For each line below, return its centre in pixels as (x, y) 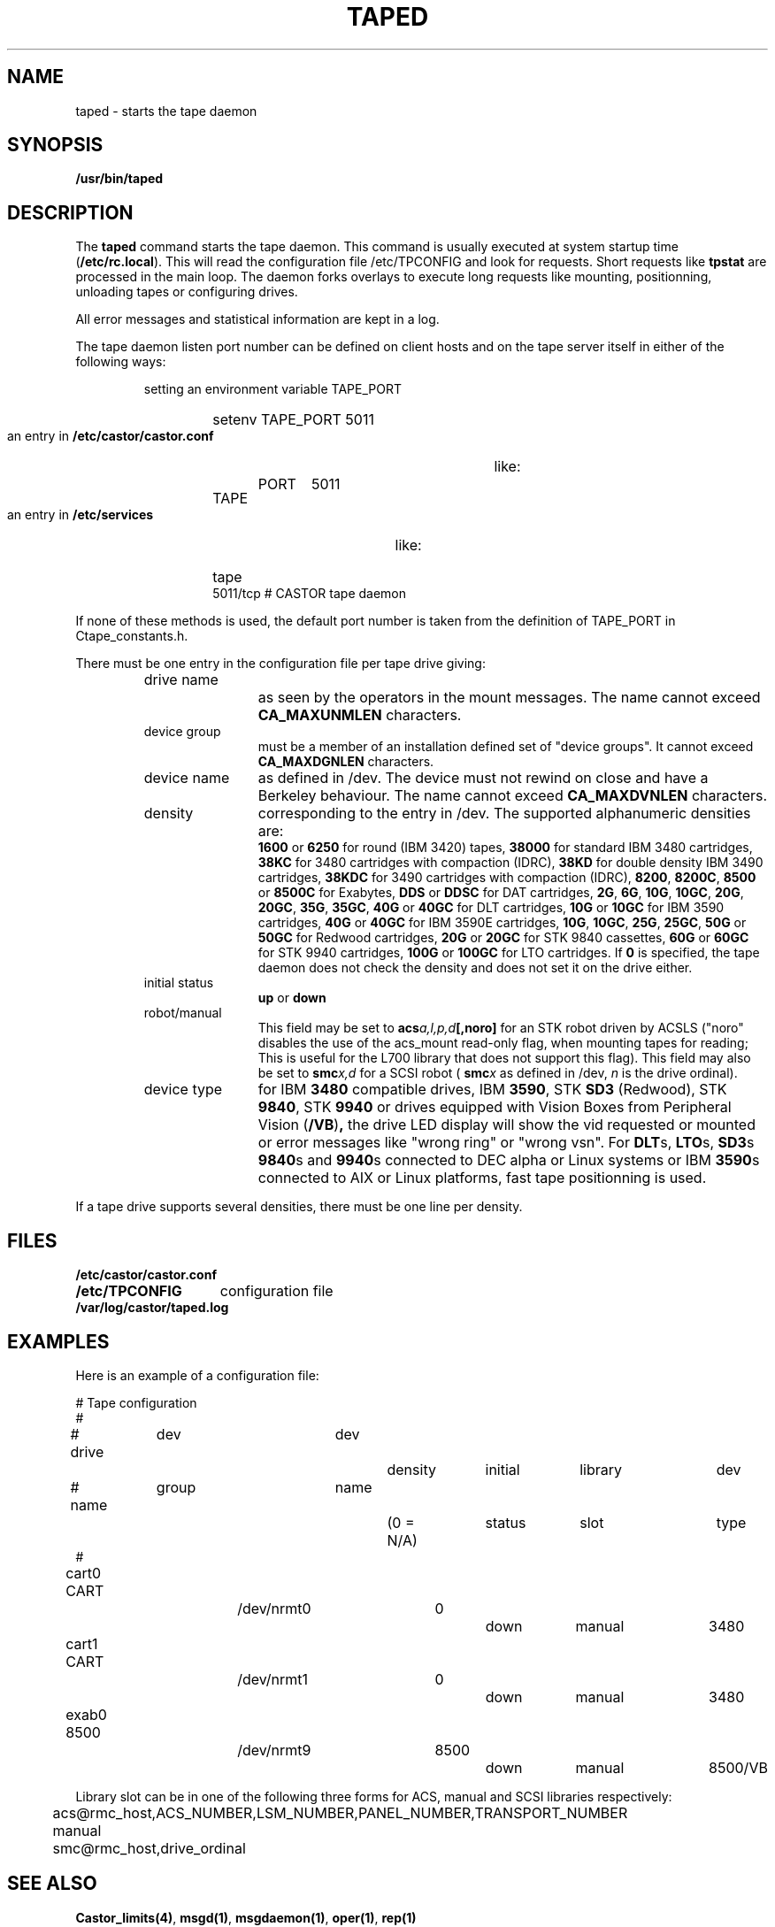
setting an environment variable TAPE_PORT (272, 389)
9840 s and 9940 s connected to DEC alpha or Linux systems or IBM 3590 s (509, 1160)
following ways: (121, 362)
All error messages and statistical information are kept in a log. (257, 319)
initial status (179, 983)
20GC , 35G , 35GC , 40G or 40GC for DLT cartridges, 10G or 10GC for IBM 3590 (491, 908)
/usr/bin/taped (119, 179)
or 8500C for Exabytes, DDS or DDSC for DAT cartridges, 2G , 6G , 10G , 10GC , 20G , (501, 893)
